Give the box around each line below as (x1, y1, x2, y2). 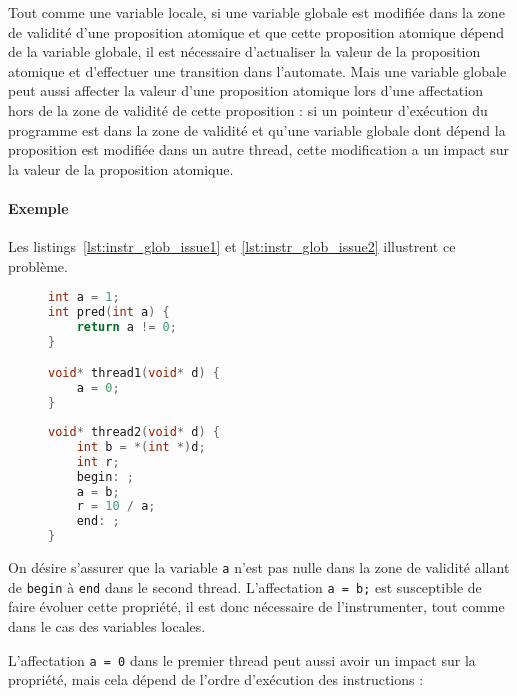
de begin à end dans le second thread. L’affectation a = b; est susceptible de (8, 576, 482, 597)
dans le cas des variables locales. (8, 616, 206, 637)
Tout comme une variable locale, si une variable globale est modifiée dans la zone (8, 2, 505, 22)
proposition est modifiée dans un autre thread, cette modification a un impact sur (8, 139, 509, 160)
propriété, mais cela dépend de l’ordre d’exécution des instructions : (8, 669, 424, 690)
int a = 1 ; (48, 290, 120, 305)
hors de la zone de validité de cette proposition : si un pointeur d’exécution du (8, 99, 488, 120)
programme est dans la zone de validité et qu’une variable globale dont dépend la (8, 119, 506, 140)
